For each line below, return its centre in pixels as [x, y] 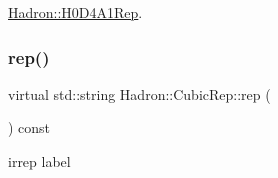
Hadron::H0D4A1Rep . [75, 12]
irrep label [39, 161]
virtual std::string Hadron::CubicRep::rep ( [139, 93]
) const [29, 127]
